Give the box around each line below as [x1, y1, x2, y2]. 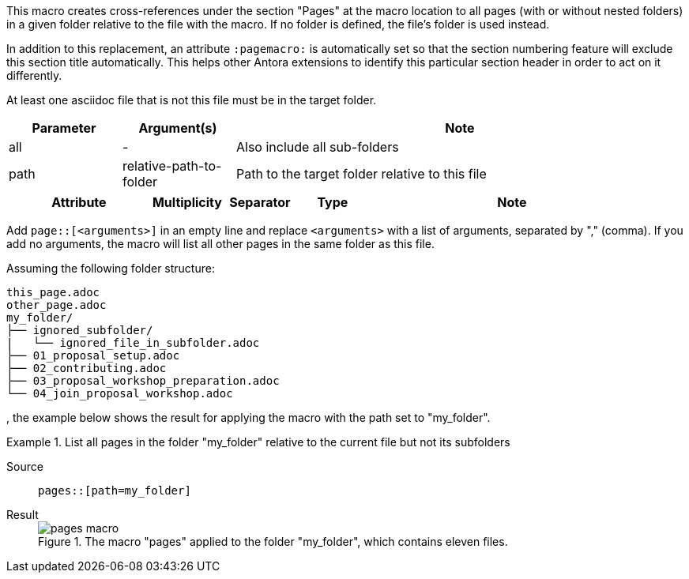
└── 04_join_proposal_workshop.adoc [6, 387, 233, 400]
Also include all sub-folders [235, 139, 399, 155]
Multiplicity [152, 194, 222, 210]
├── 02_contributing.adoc [6, 362, 167, 374]
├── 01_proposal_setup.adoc [6, 349, 180, 362]
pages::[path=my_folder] [38, 484, 191, 497]
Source [6, 460, 43, 473]
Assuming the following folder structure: [6, 261, 215, 275]
